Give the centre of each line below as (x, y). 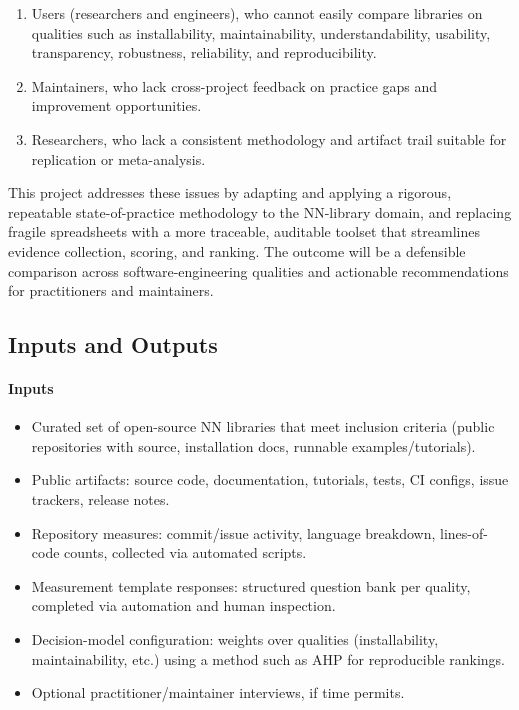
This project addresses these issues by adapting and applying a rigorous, (230, 192)
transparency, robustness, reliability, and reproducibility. (204, 52)
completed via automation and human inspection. (183, 605)
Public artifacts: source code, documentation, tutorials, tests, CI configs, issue (270, 479)
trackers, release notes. (100, 499)
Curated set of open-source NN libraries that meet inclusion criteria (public (263, 426)
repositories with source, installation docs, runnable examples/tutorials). (253, 445)
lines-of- (464, 532)
